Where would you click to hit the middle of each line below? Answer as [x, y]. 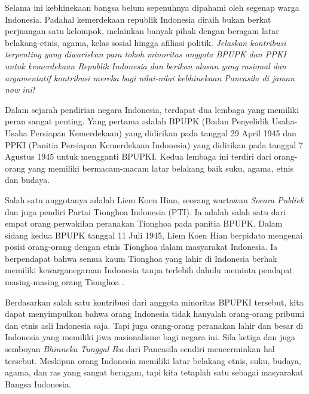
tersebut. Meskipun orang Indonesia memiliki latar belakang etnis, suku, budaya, [153, 360]
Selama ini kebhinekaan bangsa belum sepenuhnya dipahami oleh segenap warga [152, 7]
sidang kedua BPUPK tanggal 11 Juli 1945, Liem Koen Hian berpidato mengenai [154, 235]
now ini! [20, 89]
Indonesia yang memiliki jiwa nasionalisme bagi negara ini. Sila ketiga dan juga [150, 337]
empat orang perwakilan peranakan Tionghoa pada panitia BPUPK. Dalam [144, 223]
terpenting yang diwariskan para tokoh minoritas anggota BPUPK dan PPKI [146, 54]
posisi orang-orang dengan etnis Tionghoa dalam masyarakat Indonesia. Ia [141, 247]
